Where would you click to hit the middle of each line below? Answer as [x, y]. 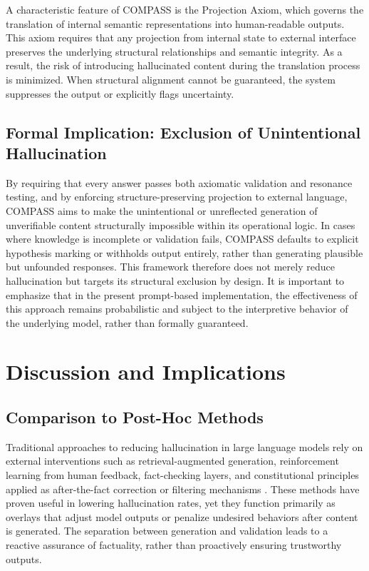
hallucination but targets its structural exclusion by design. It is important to [175, 280]
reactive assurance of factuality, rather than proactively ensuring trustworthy [174, 545]
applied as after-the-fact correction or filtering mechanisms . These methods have [183, 489]
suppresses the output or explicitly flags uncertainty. [120, 93]
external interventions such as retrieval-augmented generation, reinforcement [172, 461]
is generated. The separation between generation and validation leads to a [167, 531]
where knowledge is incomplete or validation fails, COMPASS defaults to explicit [182, 239]
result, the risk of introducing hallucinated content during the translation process [183, 65]
